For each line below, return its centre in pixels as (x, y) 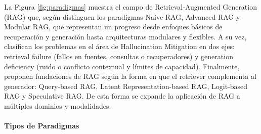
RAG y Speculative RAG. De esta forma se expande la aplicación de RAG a (122, 96)
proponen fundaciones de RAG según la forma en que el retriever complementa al (130, 76)
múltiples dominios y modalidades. (58, 105)
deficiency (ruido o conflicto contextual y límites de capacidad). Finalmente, (122, 66)
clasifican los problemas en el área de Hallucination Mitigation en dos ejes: (119, 46)
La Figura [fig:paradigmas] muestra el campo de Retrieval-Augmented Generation (130, 7)
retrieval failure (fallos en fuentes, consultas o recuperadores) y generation (119, 56)
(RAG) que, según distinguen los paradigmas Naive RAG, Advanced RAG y (122, 16)
